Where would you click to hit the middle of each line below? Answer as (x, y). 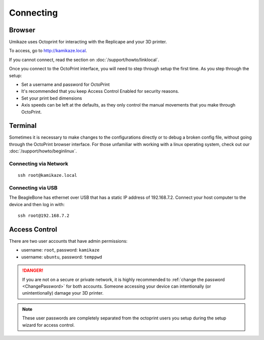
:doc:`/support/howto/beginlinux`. (43, 151)
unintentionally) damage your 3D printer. (63, 293)
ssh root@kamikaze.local (47, 175)
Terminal (23, 126)
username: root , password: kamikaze (60, 250)
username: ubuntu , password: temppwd (62, 257)
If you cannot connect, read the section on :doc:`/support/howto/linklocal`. (84, 60)
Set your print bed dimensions (52, 98)
